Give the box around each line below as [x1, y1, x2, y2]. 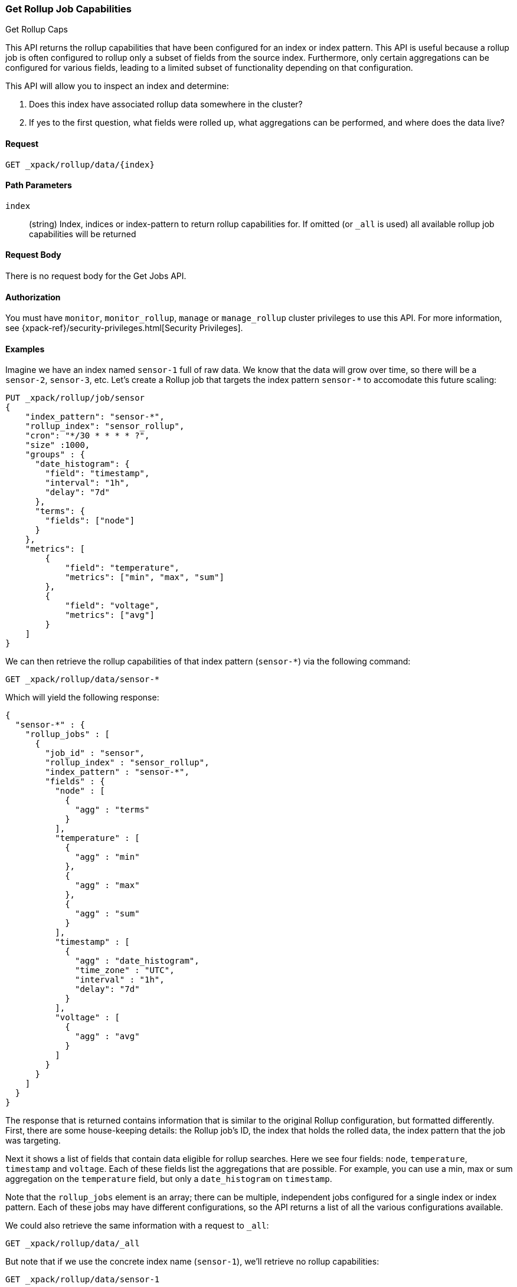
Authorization [5, 292, 61, 302]
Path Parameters [5, 180, 72, 191]
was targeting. [5, 1135, 61, 1146]
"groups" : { [25, 450, 85, 460]
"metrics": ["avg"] [65, 610, 155, 620]
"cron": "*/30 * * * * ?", [25, 431, 150, 441]
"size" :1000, [25, 440, 90, 450]
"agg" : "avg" [75, 1031, 140, 1042]
